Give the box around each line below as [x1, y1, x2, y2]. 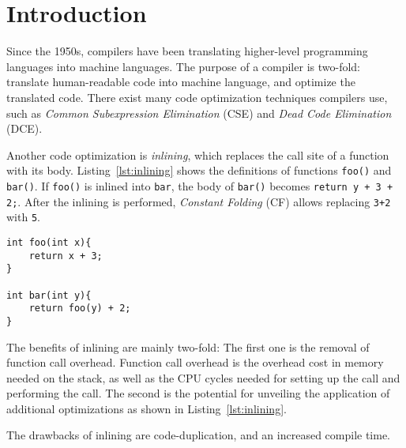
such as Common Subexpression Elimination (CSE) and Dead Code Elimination [6, 104, 392, 121]
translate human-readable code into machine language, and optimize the [6, 73, 355, 90]
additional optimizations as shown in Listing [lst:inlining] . [6, 400, 287, 416]
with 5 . [6, 209, 40, 225]
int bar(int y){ [6, 289, 92, 301]
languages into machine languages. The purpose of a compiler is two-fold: [6, 58, 360, 74]
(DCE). [6, 120, 43, 137]
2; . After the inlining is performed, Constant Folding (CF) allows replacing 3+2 [6, 193, 391, 209]
